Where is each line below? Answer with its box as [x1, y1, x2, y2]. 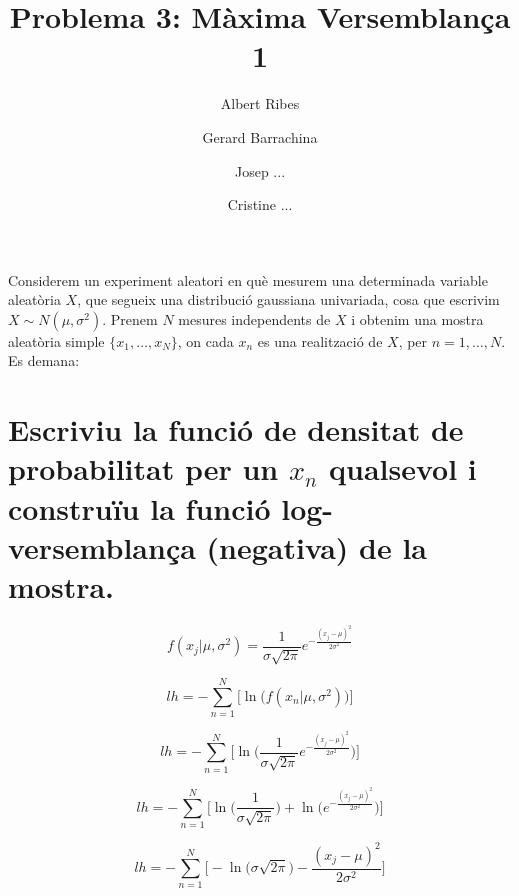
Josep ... [234, 160, 286, 181]
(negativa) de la [206, 526, 427, 567]
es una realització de [257, 330, 383, 351]
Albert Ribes [220, 93, 300, 114]
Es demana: [8, 350, 80, 371]
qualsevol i [329, 448, 477, 489]
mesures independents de [178, 308, 331, 329]
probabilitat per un [8, 448, 279, 489]
